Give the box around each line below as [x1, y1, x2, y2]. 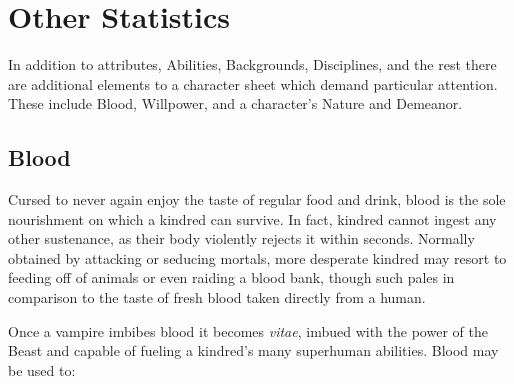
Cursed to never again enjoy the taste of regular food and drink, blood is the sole [8, 189, 506, 210]
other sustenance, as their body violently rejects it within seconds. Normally [8, 228, 475, 249]
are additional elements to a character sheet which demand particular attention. [8, 73, 498, 94]
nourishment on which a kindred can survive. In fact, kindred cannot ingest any [8, 208, 497, 229]
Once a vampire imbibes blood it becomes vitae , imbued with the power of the [8, 320, 488, 341]
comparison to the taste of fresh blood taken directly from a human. [8, 287, 426, 308]
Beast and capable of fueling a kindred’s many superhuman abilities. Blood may [8, 340, 499, 361]
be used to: [8, 359, 76, 380]
